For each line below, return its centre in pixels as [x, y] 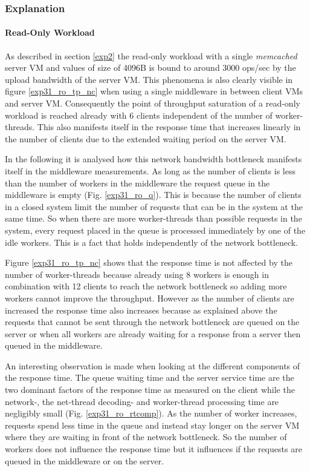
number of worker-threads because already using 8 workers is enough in [137, 274]
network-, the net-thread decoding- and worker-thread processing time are [142, 401]
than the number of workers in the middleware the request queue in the [137, 183]
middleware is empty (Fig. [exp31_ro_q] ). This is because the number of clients [153, 195]
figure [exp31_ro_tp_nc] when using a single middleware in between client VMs [154, 91]
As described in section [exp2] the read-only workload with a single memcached [151, 55]
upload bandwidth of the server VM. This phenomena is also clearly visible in [149, 79]
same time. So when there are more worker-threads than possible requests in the [153, 218]
